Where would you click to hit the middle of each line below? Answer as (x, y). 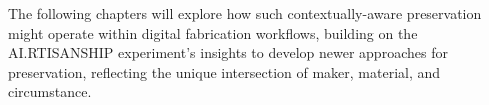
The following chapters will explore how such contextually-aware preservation (245, 13)
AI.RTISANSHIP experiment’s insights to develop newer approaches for (228, 52)
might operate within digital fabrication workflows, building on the (213, 32)
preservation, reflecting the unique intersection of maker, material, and (224, 71)
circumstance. (50, 91)
